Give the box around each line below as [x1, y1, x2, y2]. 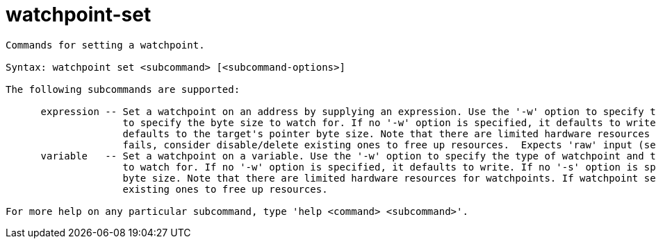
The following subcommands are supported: [6, 83, 240, 95]
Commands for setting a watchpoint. [6, 39, 205, 51]
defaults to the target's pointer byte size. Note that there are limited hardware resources [122, 128, 650, 139]
